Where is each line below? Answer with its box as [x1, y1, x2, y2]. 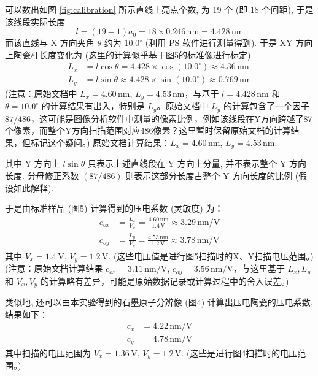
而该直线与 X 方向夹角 [5, 36, 95, 49]
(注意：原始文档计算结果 [5, 262, 103, 275]
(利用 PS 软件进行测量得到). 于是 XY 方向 [145, 36, 313, 49]
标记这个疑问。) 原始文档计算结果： [30, 136, 171, 148]
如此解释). [13, 181, 54, 194]
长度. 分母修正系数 [5, 169, 79, 182]
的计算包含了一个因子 [223, 99, 309, 112]
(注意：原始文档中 [5, 86, 77, 99]
